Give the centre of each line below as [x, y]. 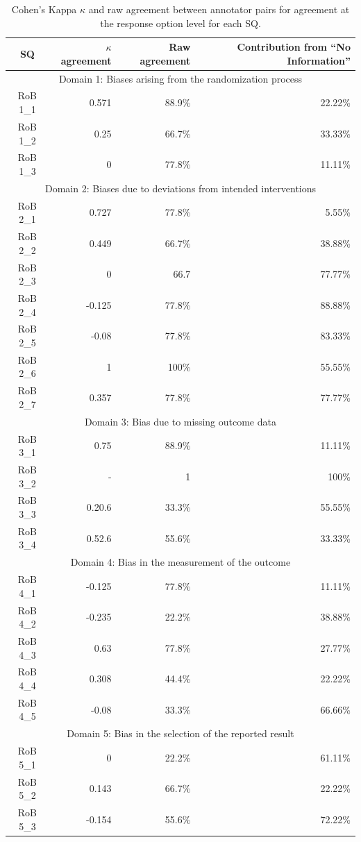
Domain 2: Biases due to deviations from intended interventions [180, 188]
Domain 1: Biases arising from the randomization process [180, 78]
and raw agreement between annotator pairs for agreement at [219, 9]
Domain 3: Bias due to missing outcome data [180, 421]
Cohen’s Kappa [44, 9]
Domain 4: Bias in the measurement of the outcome [180, 562]
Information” [319, 60]
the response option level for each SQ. [180, 23]
